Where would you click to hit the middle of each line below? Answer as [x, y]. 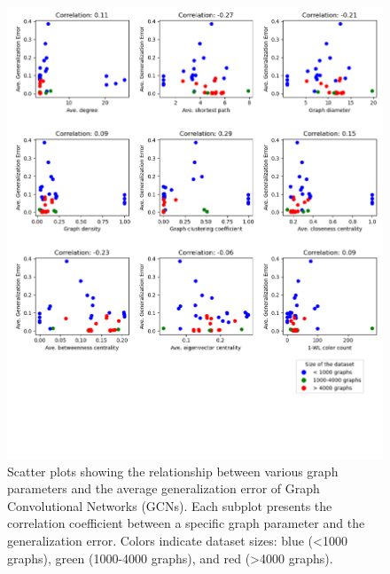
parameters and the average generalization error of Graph [164, 488]
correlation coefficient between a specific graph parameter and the [186, 523]
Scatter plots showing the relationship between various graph [173, 471]
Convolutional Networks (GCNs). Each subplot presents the [170, 505]
